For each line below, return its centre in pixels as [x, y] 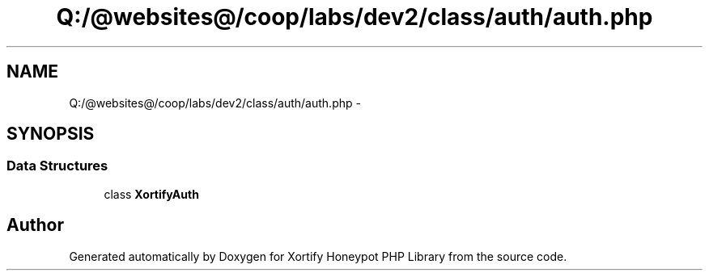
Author [35, 225]
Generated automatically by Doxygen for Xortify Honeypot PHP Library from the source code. [318, 256]
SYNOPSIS [51, 134]
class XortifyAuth [151, 194]
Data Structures [57, 166]
